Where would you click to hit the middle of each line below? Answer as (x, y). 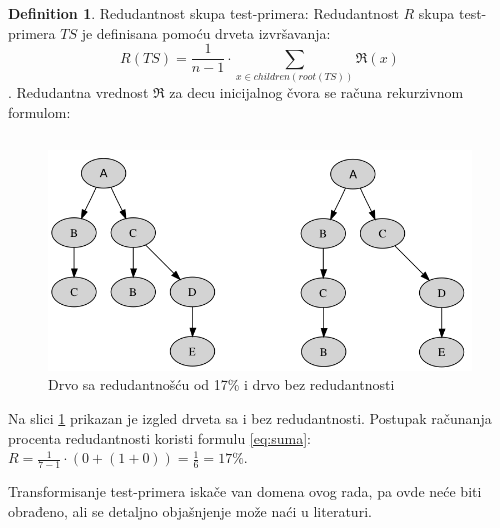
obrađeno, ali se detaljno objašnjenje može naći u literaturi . (190, 510)
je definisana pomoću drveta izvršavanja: (206, 32)
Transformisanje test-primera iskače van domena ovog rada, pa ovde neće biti (245, 491)
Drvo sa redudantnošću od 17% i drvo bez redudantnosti (221, 384)
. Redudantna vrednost (78, 92)
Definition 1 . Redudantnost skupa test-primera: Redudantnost (203, 13)
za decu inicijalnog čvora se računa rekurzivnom (316, 92)
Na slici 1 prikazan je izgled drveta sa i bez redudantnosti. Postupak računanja (250, 418)
